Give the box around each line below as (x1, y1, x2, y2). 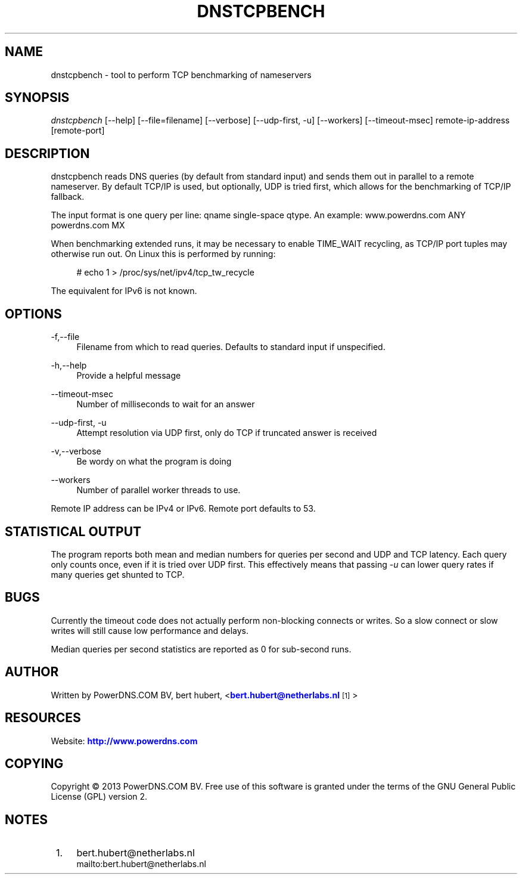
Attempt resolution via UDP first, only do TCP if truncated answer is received (76, 428, 377, 438)
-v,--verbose (51, 446, 101, 457)
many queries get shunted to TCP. (51, 569, 185, 580)
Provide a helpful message (76, 370, 181, 381)
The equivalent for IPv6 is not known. (51, 286, 197, 296)
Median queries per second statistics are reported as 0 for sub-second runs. (51, 643, 352, 654)
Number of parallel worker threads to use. (76, 485, 241, 496)
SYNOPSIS (5, 90, 70, 106)
